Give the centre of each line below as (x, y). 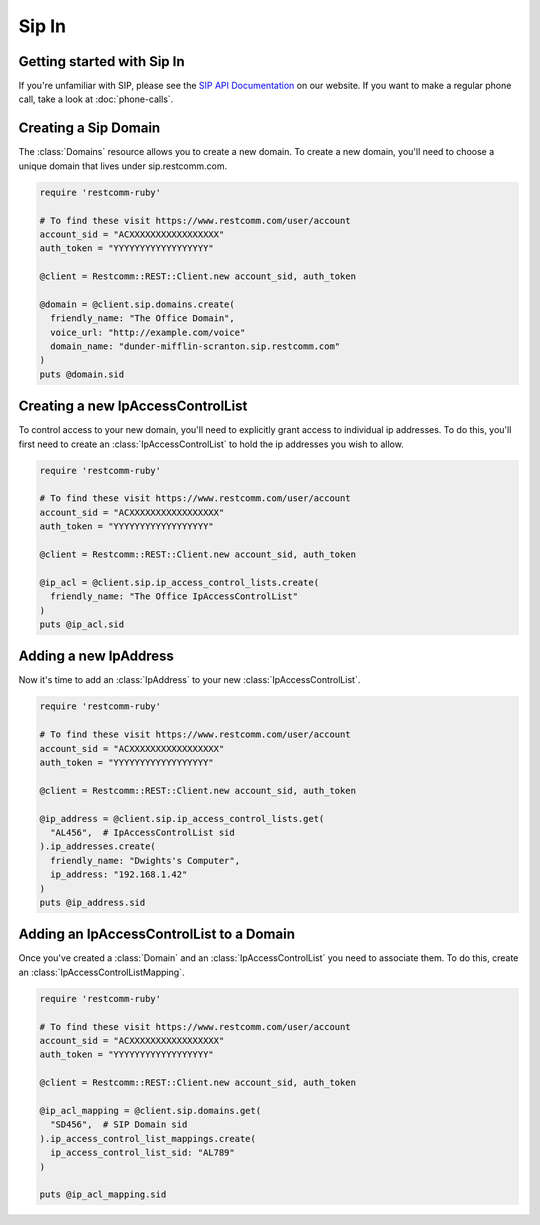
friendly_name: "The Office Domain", (142, 318)
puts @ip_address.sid (92, 902)
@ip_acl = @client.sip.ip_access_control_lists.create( (179, 582)
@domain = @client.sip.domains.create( (137, 304)
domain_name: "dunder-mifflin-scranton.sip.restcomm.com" (195, 346)
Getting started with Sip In (101, 61)
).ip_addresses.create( (98, 846)
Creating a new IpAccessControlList (133, 406)
